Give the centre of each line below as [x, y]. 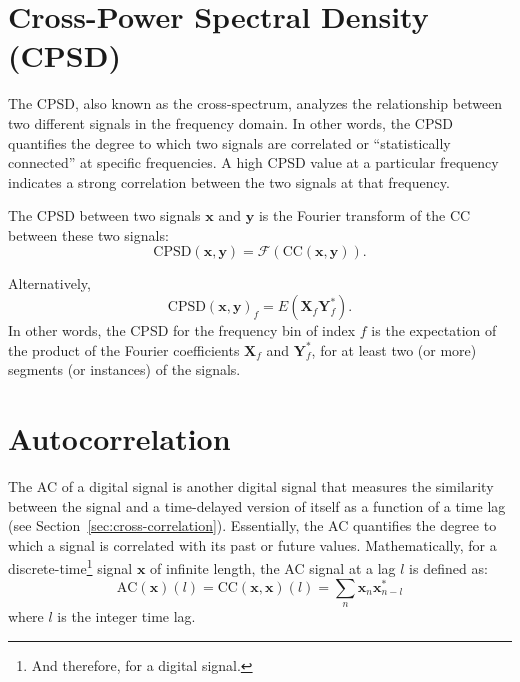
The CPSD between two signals [104, 215]
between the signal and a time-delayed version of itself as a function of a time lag [257, 505]
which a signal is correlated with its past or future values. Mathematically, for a [252, 544]
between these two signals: [88, 234]
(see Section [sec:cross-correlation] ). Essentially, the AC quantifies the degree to [252, 525]
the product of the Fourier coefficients [124, 349]
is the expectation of [434, 330]
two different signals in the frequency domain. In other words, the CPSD [230, 122]
